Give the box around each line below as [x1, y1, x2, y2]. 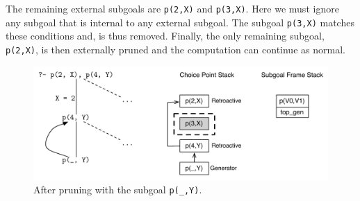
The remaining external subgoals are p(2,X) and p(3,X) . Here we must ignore [6, 1, 339, 15]
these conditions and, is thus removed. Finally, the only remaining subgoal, [6, 28, 325, 43]
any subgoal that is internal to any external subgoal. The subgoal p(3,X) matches [6, 15, 354, 29]
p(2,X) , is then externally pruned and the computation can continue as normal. [6, 42, 345, 56]
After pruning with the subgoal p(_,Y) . [33, 182, 202, 197]
